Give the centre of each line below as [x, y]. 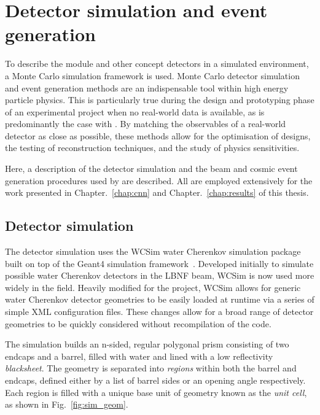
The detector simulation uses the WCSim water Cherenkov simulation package [153, 251]
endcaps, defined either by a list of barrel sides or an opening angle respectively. [155, 380]
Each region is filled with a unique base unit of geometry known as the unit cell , [156, 392]
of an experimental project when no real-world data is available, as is [135, 111]
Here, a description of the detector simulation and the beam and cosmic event [151, 169]
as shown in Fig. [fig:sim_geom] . [67, 404]
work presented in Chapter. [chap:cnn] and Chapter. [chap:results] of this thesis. [157, 192]
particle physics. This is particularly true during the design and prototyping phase [160, 100]
